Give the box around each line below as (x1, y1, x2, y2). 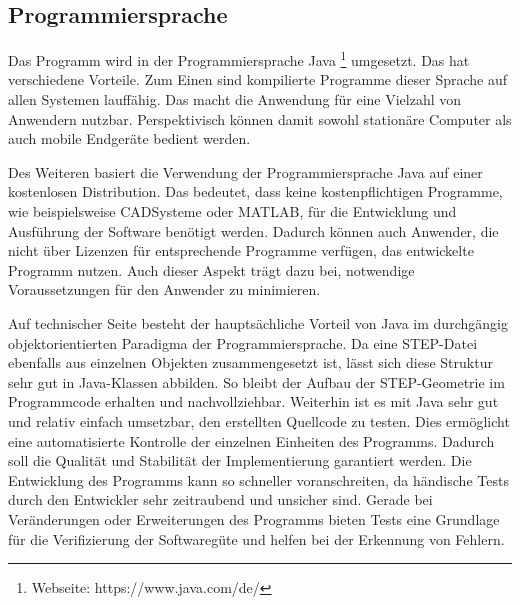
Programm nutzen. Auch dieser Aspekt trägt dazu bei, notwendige (8, 259, 415, 280)
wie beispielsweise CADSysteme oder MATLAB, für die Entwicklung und (8, 201, 457, 222)
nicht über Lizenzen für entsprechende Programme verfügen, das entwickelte (8, 240, 474, 261)
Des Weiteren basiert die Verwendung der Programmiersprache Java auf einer (8, 161, 483, 182)
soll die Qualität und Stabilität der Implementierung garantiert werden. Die (8, 450, 472, 471)
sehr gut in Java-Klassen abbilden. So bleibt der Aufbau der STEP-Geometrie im (8, 371, 505, 392)
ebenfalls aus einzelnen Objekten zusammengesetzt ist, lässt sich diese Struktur (8, 352, 493, 373)
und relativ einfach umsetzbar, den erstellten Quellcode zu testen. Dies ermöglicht (8, 410, 510, 431)
